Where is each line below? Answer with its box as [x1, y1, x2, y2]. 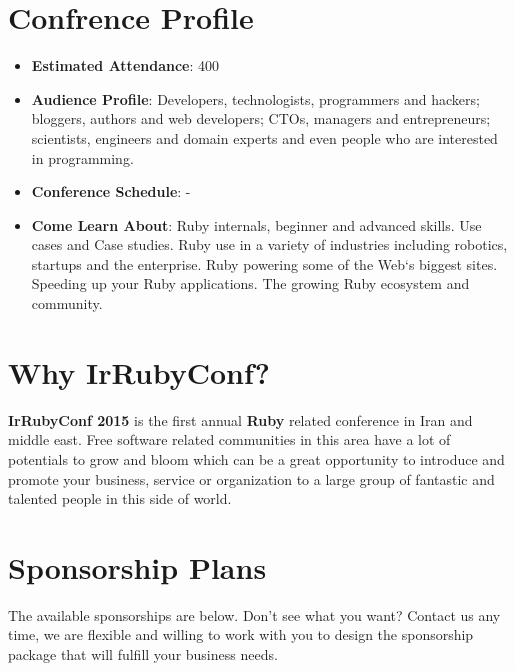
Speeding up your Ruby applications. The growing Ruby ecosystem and [31, 273, 470, 294]
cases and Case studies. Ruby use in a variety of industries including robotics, [31, 234, 508, 255]
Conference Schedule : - [31, 181, 191, 202]
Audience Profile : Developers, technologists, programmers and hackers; [31, 88, 480, 109]
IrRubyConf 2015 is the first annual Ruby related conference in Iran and [8, 409, 473, 430]
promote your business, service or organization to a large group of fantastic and [8, 468, 495, 489]
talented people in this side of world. [8, 488, 232, 509]
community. [31, 293, 103, 314]
